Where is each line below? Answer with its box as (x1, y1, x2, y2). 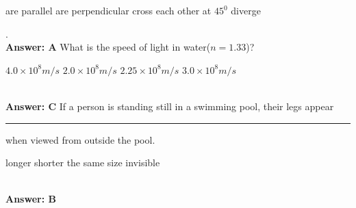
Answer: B (5, 192, 56, 206)
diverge (231, 3, 261, 17)
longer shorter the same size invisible (5, 155, 160, 170)
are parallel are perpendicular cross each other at (5, 3, 212, 17)
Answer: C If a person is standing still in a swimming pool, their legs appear (5, 99, 334, 113)
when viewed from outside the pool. (5, 132, 155, 146)
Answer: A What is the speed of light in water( (5, 40, 211, 54)
